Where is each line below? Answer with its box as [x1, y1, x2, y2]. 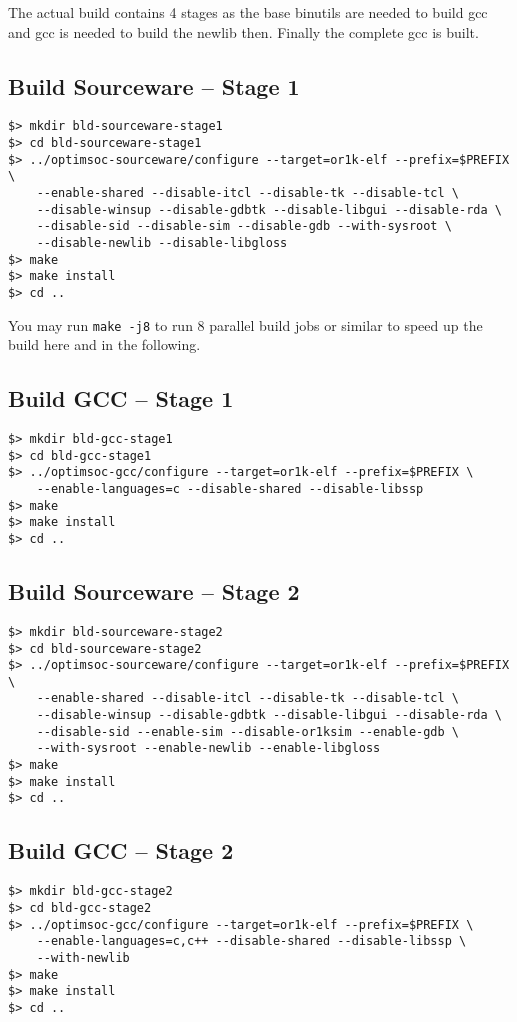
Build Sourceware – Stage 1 [8, 70, 300, 101]
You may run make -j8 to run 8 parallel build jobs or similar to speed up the [8, 314, 483, 335]
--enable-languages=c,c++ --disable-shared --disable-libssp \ [36, 934, 467, 949]
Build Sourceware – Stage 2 [8, 576, 300, 607]
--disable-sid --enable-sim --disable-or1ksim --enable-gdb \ [36, 724, 460, 739]
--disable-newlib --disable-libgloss [36, 235, 288, 250]
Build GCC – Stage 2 [8, 835, 234, 866]
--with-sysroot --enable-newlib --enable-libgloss [36, 741, 381, 756]
